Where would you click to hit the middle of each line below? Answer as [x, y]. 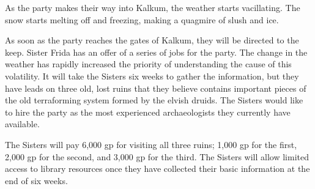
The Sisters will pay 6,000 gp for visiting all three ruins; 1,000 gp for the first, [151, 144]
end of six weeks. [36, 180]
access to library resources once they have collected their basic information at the [157, 169]
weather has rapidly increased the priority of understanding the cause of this [148, 64]
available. [22, 124]
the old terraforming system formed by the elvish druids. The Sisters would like [154, 100]
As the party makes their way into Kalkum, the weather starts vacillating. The [153, 7]
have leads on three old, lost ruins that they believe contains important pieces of [156, 88]
